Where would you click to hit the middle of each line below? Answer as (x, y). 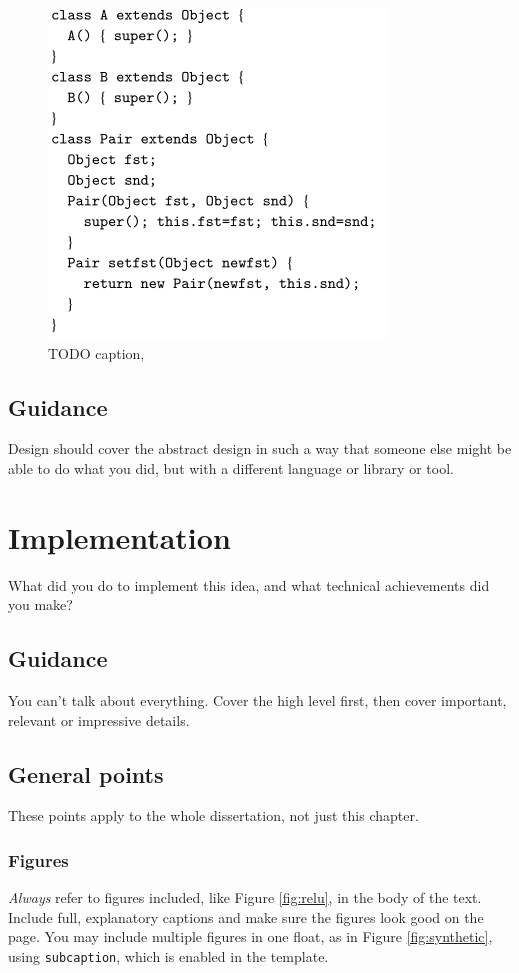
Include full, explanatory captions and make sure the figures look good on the (246, 916)
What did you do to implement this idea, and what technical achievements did (249, 584)
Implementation (119, 536)
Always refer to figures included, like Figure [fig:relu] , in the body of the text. (245, 897)
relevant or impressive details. (99, 719)
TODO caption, (96, 352)
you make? (40, 604)
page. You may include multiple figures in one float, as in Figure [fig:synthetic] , (250, 936)
